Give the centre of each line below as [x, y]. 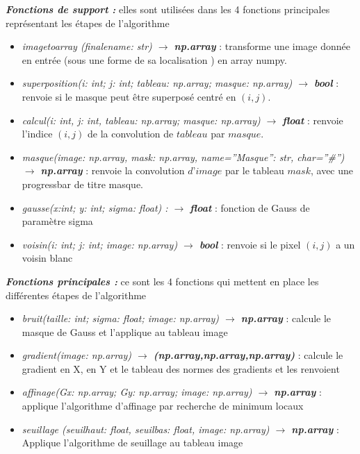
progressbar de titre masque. [83, 184]
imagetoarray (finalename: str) [87, 46]
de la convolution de [131, 134]
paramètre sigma [57, 221]
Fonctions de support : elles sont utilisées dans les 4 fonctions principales [168, 9]
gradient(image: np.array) [77, 355]
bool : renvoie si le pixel [250, 244]
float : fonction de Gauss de [250, 207]
